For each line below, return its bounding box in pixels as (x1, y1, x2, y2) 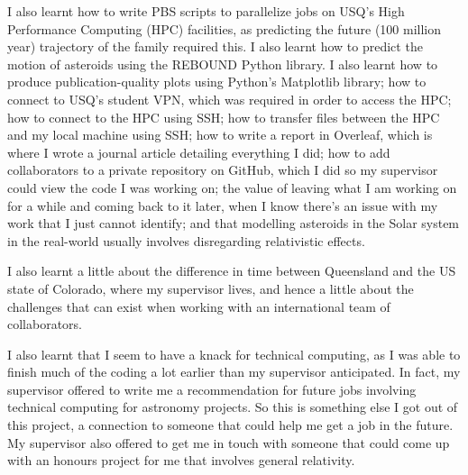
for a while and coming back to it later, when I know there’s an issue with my (7, 196, 438, 215)
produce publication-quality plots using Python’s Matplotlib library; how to (7, 72, 427, 91)
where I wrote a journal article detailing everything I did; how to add (7, 142, 390, 161)
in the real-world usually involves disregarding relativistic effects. (7, 231, 365, 250)
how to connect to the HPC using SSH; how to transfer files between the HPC (7, 107, 440, 126)
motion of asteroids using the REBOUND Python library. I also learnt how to (7, 54, 438, 73)
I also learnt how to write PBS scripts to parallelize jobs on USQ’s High (7, 2, 405, 20)
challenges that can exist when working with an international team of (7, 297, 390, 315)
